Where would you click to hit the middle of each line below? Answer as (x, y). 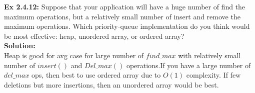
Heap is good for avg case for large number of (74, 55)
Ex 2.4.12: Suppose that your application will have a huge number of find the (125, 6)
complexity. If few (213, 75)
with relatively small (209, 55)
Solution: (20, 46)
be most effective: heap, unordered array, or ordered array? (94, 36)
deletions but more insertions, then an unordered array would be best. (111, 84)
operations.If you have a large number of (188, 65)
